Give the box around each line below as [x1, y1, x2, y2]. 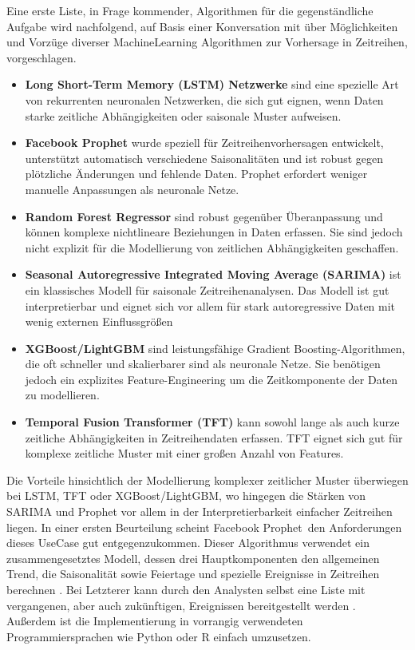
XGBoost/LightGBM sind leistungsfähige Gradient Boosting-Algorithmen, [25, 339, 405, 356]
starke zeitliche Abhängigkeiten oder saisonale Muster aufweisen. [25, 107, 342, 124]
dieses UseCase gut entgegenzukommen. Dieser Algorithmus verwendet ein [6, 534, 370, 551]
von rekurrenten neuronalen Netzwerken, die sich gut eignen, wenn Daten [25, 91, 384, 108]
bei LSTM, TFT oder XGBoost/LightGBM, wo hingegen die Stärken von [6, 487, 366, 504]
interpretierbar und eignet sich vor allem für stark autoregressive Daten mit [25, 297, 396, 314]
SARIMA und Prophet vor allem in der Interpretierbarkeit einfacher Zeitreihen [6, 503, 393, 520]
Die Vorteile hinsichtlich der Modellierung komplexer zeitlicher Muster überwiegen [6, 471, 409, 488]
